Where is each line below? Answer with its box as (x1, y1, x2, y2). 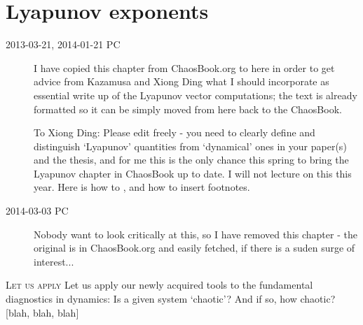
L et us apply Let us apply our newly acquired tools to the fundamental (6, 277, 313, 292)
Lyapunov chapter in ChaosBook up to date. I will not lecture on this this (34, 166, 352, 180)
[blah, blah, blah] (6, 305, 79, 319)
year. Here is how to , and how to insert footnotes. (34, 180, 250, 194)
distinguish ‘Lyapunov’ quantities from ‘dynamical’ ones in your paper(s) (34, 138, 347, 153)
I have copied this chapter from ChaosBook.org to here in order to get (34, 60, 335, 75)
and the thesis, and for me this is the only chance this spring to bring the (34, 152, 349, 167)
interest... (34, 254, 74, 268)
